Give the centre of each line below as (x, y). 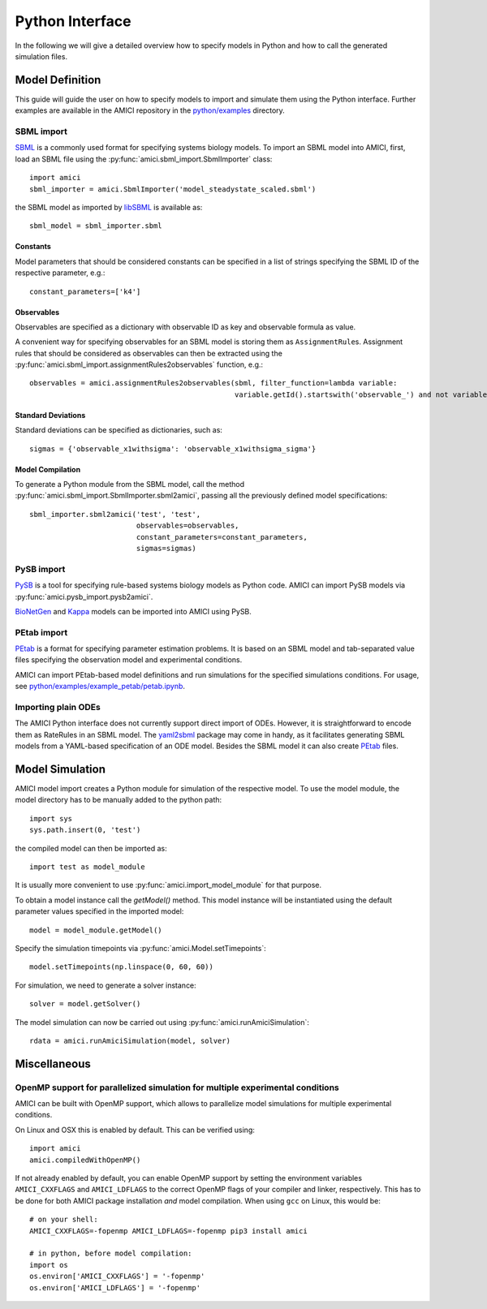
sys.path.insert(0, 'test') (85, 830)
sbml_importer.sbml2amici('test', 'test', (115, 514)
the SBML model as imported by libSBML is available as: (109, 207)
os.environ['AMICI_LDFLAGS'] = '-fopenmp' (115, 1287)
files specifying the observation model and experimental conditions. (129, 660)
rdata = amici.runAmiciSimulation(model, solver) (130, 1040)
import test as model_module (87, 867)
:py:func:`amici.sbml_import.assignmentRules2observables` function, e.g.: (139, 364)
